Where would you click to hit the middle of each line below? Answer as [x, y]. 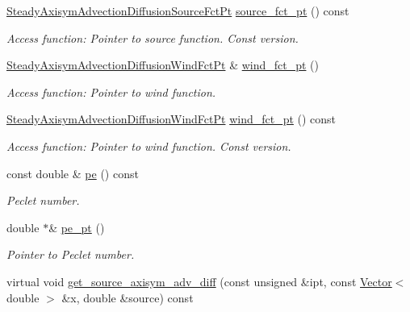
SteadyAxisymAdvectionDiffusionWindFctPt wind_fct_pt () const [172, 119]
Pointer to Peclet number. [71, 254]
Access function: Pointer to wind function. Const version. [149, 146]
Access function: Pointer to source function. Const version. [153, 37]
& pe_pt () [77, 227]
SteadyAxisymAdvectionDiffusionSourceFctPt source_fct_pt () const [178, 10]
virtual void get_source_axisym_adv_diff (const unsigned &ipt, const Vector [199, 281]
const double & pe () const [73, 173]
